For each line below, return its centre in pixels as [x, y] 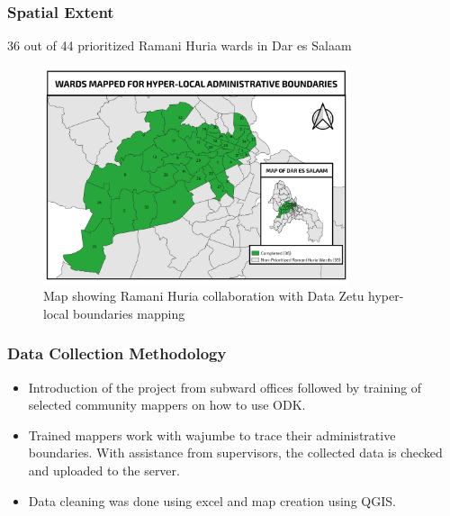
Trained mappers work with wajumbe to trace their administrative [212, 435]
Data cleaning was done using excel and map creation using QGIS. [212, 500]
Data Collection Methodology [117, 353]
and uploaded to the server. [104, 470]
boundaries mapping [129, 313]
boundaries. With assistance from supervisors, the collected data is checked [235, 453]
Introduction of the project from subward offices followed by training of [225, 387]
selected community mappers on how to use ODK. [167, 405]
